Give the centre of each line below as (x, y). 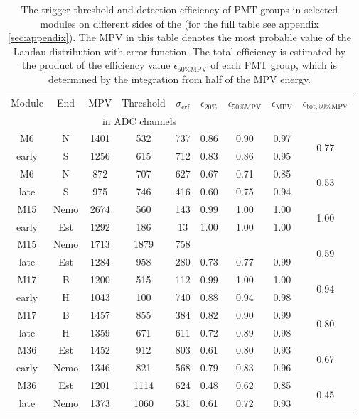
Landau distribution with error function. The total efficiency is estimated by (179, 51)
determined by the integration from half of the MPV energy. (179, 78)
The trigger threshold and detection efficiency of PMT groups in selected (179, 9)
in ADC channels (139, 120)
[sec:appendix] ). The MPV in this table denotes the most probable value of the (179, 37)
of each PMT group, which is (274, 65)
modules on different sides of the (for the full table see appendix (179, 23)
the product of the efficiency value (96, 65)
